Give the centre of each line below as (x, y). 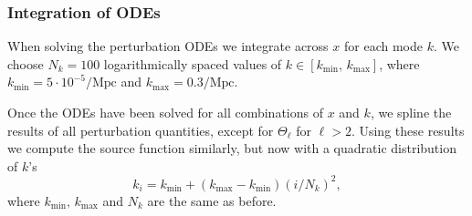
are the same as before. (212, 200)
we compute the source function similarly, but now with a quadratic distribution (232, 148)
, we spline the (411, 112)
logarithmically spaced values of (193, 63)
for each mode (383, 46)
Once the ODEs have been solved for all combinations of (165, 112)
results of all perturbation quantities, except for (141, 130)
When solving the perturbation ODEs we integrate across (168, 46)
